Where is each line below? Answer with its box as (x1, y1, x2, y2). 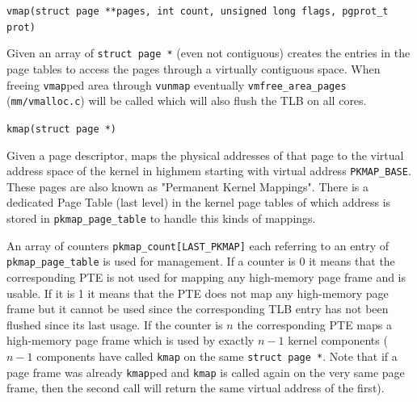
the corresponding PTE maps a (237, 316, 392, 333)
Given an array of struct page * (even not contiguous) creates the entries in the (6, 44, 411, 61)
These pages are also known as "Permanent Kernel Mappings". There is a (6, 178, 369, 195)
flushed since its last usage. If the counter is (6, 316, 223, 333)
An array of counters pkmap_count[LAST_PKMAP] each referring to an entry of (6, 237, 390, 253)
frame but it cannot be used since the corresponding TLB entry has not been (6, 300, 389, 317)
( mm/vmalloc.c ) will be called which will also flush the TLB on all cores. (6, 92, 367, 109)
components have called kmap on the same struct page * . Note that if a (36, 347, 398, 364)
